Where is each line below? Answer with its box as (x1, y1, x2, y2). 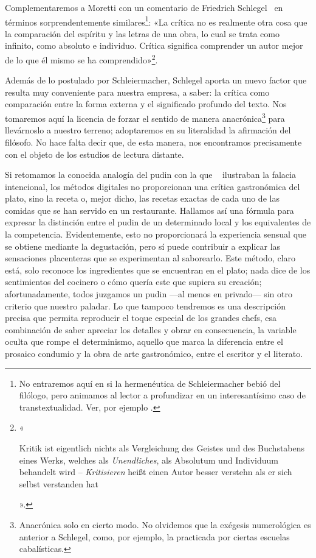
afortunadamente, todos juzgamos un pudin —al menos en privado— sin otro (5, 288, 292, 300)
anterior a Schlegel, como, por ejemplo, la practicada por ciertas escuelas (19, 530, 290, 543)
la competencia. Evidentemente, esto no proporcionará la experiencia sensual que (5, 228, 307, 241)
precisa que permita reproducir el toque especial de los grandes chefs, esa (5, 311, 277, 324)
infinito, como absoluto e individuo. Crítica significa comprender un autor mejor (5, 39, 303, 52)
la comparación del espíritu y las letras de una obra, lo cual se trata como (5, 27, 280, 40)
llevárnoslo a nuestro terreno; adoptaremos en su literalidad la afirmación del (5, 124, 291, 136)
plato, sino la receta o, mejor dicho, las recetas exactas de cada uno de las (5, 192, 280, 205)
